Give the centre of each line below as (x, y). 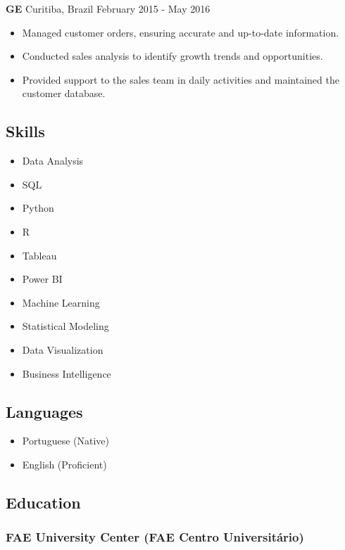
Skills (25, 131)
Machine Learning (61, 302)
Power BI (42, 279)
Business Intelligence (67, 373)
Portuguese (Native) (65, 441)
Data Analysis (53, 161)
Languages (44, 411)
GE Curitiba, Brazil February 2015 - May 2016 (108, 8)
